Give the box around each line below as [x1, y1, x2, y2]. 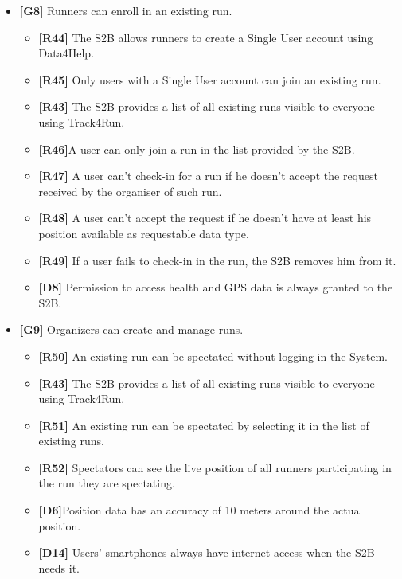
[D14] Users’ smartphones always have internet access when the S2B [38, 544, 375, 561]
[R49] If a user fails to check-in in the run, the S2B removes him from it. [38, 252, 396, 268]
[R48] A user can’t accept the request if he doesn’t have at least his [38, 209, 372, 226]
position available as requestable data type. [38, 225, 249, 241]
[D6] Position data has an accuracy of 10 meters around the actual [38, 502, 363, 518]
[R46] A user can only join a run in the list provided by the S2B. [38, 140, 355, 157]
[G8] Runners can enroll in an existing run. [19, 2, 232, 18]
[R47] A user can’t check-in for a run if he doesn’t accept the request [38, 167, 378, 184]
